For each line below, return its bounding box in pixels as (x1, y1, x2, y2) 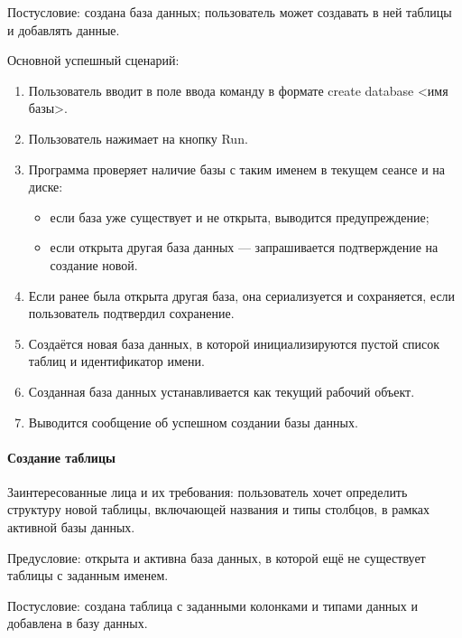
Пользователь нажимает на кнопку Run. (28, 128, 248, 147)
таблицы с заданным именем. (7, 566, 169, 585)
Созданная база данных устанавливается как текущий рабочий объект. (28, 381, 415, 400)
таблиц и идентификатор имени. (28, 352, 205, 371)
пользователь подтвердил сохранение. (28, 304, 235, 323)
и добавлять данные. (7, 20, 120, 39)
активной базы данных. (7, 518, 135, 537)
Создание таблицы (7, 447, 115, 466)
